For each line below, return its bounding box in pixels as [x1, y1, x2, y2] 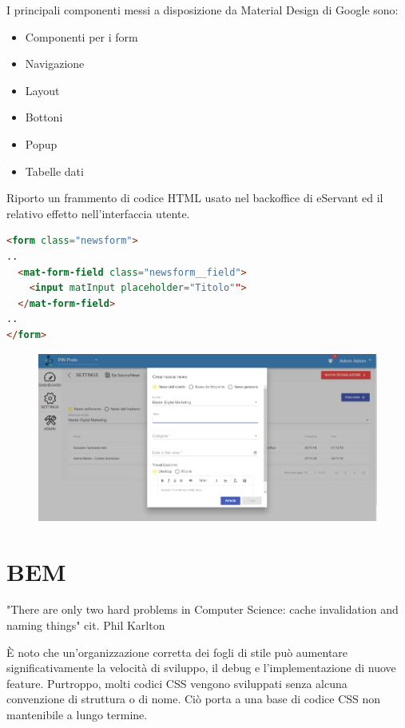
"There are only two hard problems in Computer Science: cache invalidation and [6, 601, 399, 618]
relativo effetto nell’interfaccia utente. [6, 205, 190, 221]
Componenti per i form [25, 28, 138, 45]
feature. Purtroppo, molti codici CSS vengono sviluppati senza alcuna [6, 674, 347, 691]
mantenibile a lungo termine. [6, 706, 148, 723]
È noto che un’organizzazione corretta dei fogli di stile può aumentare [6, 643, 348, 660]
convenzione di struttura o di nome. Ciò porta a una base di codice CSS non [6, 690, 381, 707]
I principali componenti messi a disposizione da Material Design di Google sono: [6, 2, 399, 18]
